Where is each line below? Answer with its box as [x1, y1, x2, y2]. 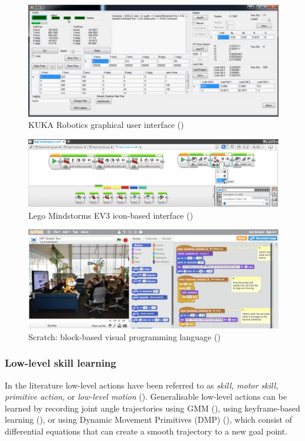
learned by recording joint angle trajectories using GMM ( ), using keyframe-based [5, 401, 300, 414]
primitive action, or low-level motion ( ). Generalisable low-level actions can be [5, 390, 287, 403]
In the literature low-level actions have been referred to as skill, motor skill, [5, 379, 278, 391]
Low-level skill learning [5, 356, 116, 370]
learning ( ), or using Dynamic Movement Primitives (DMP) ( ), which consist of [5, 413, 292, 426]
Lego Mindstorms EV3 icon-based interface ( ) [28, 209, 194, 221]
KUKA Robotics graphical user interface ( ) [28, 119, 184, 131]
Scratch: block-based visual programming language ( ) [28, 330, 221, 343]
